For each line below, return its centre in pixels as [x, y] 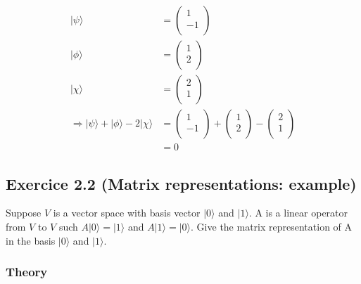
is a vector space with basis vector [127, 213]
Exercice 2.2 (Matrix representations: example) [181, 183]
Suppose [24, 213]
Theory [27, 272]
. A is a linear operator [298, 213]
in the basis [31, 240]
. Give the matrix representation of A [272, 226]
